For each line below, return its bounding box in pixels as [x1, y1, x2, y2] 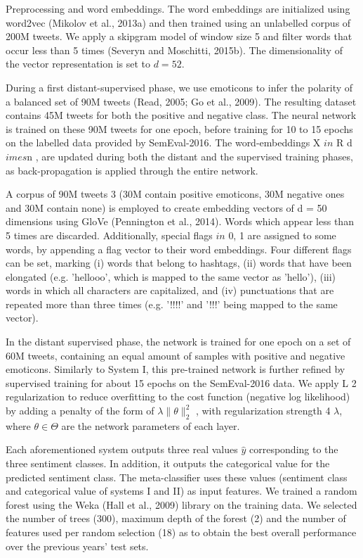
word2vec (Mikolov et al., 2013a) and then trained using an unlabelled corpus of [6, 15, 351, 30]
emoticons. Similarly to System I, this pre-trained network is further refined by [6, 362, 345, 376]
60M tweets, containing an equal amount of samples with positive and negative [6, 348, 345, 362]
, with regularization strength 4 [195, 403, 331, 418]
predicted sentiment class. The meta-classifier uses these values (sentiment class [6, 469, 348, 484]
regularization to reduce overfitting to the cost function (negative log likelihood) [6, 389, 350, 404]
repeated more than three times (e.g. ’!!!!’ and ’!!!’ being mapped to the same [6, 296, 338, 311]
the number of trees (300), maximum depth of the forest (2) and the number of [6, 511, 346, 526]
